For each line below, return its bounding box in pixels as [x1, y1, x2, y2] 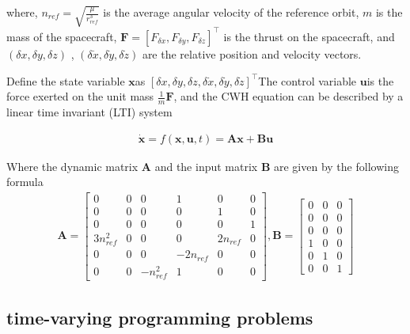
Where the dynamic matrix [6, 158, 139, 174]
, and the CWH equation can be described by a [173, 88, 404, 104]
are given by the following [274, 158, 399, 174]
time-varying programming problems [6, 306, 313, 330]
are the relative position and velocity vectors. [142, 45, 362, 62]
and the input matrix [154, 158, 258, 174]
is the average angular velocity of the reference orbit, [103, 4, 359, 20]
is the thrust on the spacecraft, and [223, 28, 395, 44]
